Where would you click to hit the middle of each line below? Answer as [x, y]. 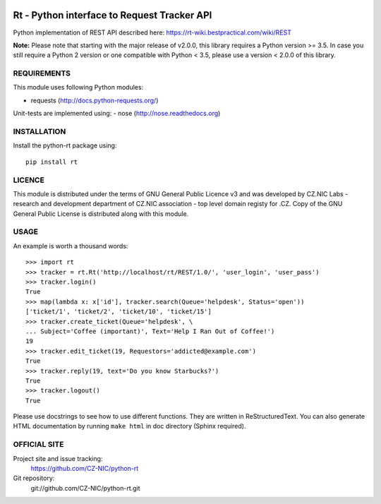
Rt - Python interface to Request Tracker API [113, 15]
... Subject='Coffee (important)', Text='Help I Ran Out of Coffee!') [150, 331]
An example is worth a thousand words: [71, 246]
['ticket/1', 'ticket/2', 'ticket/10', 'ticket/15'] [119, 312]
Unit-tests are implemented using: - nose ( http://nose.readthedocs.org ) [117, 114]
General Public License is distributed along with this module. [101, 214]
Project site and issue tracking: [58, 458]
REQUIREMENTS [42, 73]
